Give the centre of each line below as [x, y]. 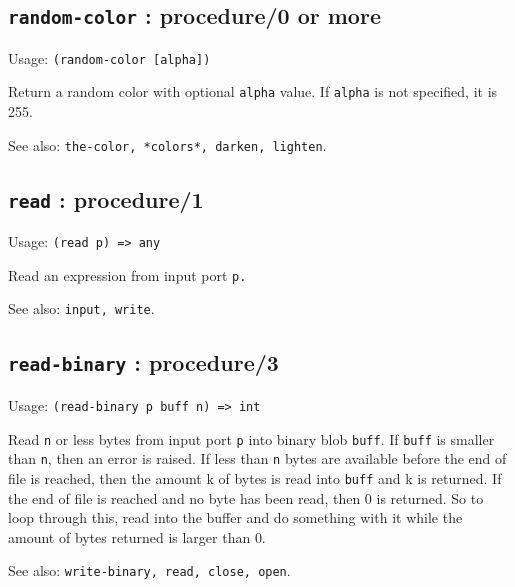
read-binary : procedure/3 [143, 362]
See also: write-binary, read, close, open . [149, 570]
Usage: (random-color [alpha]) [109, 57]
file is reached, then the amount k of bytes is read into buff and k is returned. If [255, 477]
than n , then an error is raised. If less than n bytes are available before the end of [257, 458]
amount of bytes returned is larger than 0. [137, 536]
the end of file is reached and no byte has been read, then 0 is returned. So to [246, 497]
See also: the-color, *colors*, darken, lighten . [167, 144]
